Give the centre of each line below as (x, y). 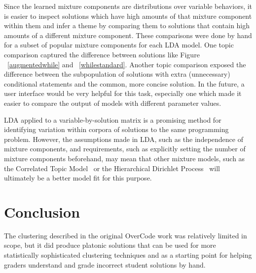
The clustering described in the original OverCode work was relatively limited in (126, 235)
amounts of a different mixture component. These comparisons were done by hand (128, 35)
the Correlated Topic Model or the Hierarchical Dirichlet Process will (112, 168)
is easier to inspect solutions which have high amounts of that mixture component (128, 16)
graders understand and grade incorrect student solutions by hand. (105, 264)
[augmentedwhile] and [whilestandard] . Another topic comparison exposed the (127, 64)
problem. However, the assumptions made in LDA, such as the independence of (124, 139)
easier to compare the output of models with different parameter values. (113, 103)
